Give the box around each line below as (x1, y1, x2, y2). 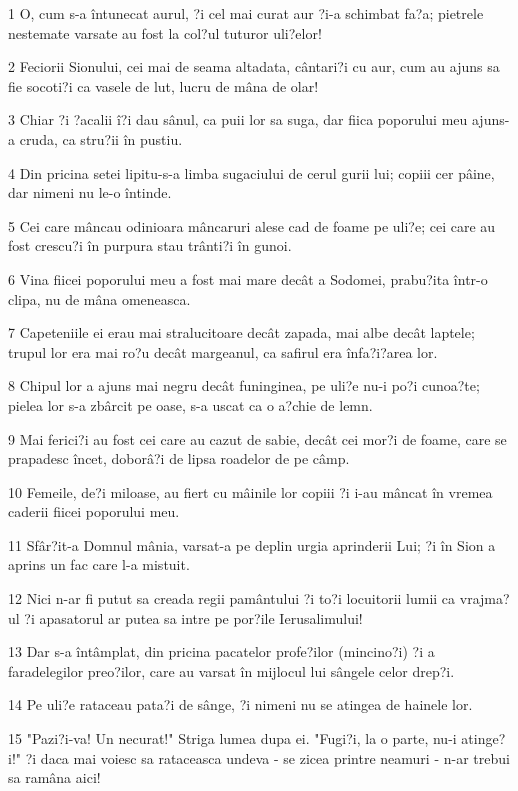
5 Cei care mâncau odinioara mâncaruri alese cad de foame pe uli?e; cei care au (8, 215, 496, 236)
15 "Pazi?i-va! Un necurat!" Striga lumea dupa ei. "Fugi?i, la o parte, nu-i (8, 728, 457, 749)
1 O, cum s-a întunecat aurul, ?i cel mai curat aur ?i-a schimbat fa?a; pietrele (8, 3, 484, 23)
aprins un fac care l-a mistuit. (8, 554, 190, 575)
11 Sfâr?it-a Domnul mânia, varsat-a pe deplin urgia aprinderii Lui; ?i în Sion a (8, 534, 496, 555)
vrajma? (459, 588, 510, 609)
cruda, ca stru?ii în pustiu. (19, 128, 183, 149)
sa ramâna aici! (8, 767, 101, 788)
